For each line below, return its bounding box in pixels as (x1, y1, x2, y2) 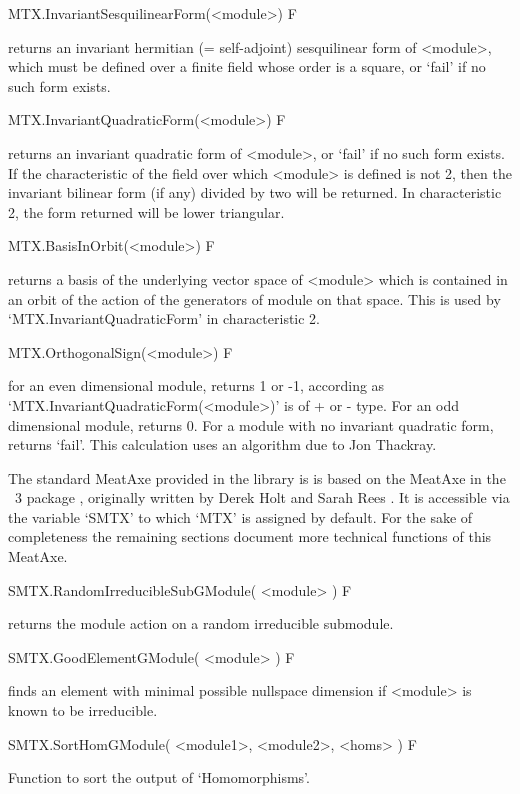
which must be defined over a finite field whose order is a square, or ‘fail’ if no (8, 56, 486, 77)
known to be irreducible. (8, 700, 158, 721)
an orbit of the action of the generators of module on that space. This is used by (8, 288, 501, 309)
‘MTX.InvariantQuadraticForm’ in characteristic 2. (8, 308, 321, 329)
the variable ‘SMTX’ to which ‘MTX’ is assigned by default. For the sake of (8, 506, 473, 527)
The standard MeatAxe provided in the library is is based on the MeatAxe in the (8, 467, 506, 488)
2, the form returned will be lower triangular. (8, 201, 285, 222)
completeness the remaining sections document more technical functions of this (8, 526, 492, 547)
